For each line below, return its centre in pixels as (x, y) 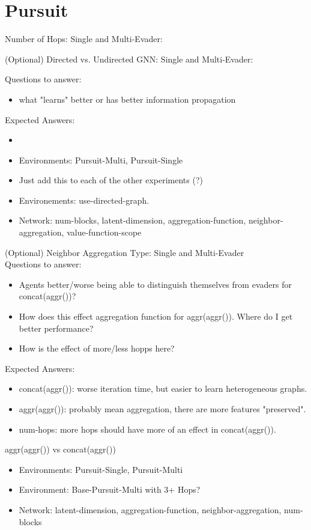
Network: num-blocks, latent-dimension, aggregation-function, (132, 220)
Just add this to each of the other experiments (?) (111, 180)
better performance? (56, 328)
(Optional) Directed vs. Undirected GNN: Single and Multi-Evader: (129, 59)
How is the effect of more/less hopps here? (97, 348)
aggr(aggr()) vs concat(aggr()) (60, 449)
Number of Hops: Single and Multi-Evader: (84, 39)
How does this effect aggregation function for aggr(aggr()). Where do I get (156, 316)
